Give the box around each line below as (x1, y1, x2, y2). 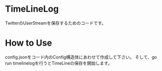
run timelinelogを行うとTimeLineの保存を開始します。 (5, 60, 113, 66)
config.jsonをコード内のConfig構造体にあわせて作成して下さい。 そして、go (5, 54, 157, 60)
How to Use (5, 37, 52, 49)
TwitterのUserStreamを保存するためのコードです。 (5, 20, 106, 26)
